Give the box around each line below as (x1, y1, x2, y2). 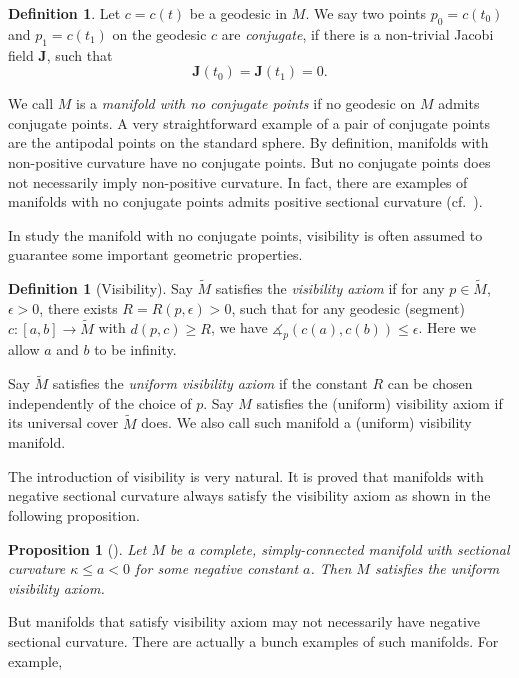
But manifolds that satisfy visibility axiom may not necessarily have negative (8, 611, 481, 632)
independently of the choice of (8, 392, 192, 413)
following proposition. (8, 504, 140, 525)
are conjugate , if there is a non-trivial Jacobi (221, 23, 494, 44)
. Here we (418, 317, 477, 338)
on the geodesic (112, 23, 207, 44)
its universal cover (8, 412, 119, 433)
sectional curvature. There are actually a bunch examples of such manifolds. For (8, 630, 499, 651)
